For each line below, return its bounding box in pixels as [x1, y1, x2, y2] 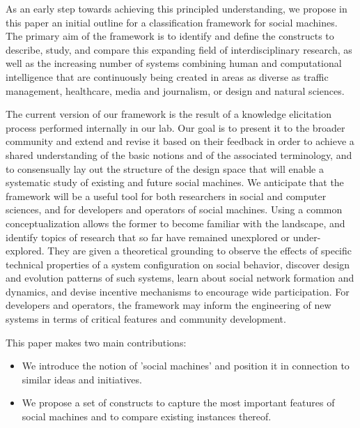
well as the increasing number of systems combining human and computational [6, 56, 342, 70]
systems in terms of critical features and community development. [6, 312, 286, 326]
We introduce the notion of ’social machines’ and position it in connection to [22, 358, 350, 373]
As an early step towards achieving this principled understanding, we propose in [6, 1, 347, 15]
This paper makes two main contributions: [6, 335, 187, 349]
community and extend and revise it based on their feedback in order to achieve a [6, 134, 354, 148]
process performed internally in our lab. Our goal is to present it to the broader [6, 120, 345, 135]
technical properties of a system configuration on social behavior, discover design [6, 257, 350, 271]
